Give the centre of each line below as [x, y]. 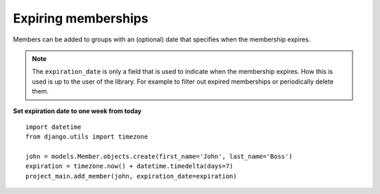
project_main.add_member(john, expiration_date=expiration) [131, 176]
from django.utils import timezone [87, 137]
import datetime [53, 127]
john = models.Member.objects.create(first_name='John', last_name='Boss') [159, 157]
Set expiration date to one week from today [77, 111]
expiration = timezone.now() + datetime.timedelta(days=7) [129, 166]
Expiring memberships [81, 18]
